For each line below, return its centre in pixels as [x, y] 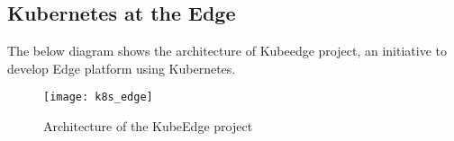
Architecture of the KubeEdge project [148, 126]
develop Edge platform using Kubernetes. [122, 68]
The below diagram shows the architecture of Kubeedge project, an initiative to [227, 51]
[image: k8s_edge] [98, 97]
